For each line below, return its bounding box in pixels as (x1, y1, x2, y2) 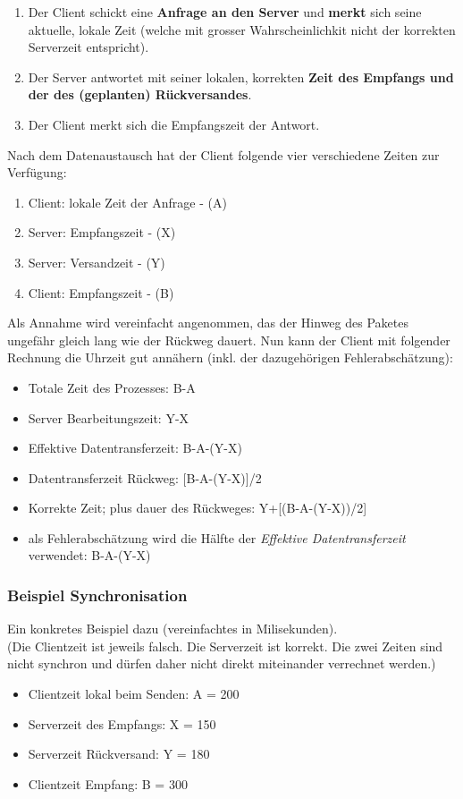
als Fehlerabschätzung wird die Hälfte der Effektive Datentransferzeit (28, 528, 406, 547)
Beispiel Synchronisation (7, 583, 188, 606)
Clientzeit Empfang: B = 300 (28, 774, 188, 793)
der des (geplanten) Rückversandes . (28, 85, 252, 104)
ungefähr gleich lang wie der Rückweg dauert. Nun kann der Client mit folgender (7, 330, 450, 349)
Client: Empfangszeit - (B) (28, 283, 174, 302)
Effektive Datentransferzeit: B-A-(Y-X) (28, 438, 242, 457)
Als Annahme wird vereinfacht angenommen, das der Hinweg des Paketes (7, 313, 408, 332)
